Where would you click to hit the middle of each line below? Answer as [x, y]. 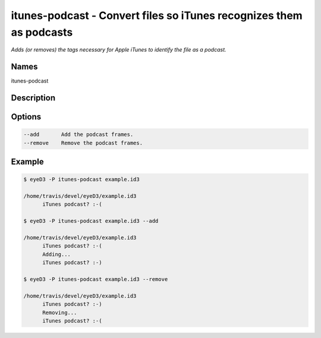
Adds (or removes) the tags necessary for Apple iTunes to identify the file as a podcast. [119, 50]
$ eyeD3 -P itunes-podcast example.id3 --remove [96, 279]
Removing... [60, 312]
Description [33, 98]
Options [26, 117]
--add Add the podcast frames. [78, 135]
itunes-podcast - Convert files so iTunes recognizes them [157, 15]
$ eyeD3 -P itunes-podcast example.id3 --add [91, 221]
